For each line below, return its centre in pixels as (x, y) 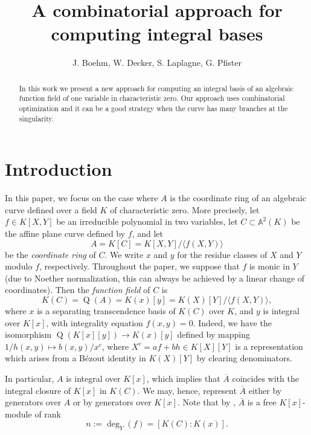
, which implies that (183, 378)
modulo (19, 266)
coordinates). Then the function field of (78, 290)
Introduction (59, 169)
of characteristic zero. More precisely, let (185, 209)
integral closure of (38, 390)
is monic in (269, 266)
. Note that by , (206, 402)
